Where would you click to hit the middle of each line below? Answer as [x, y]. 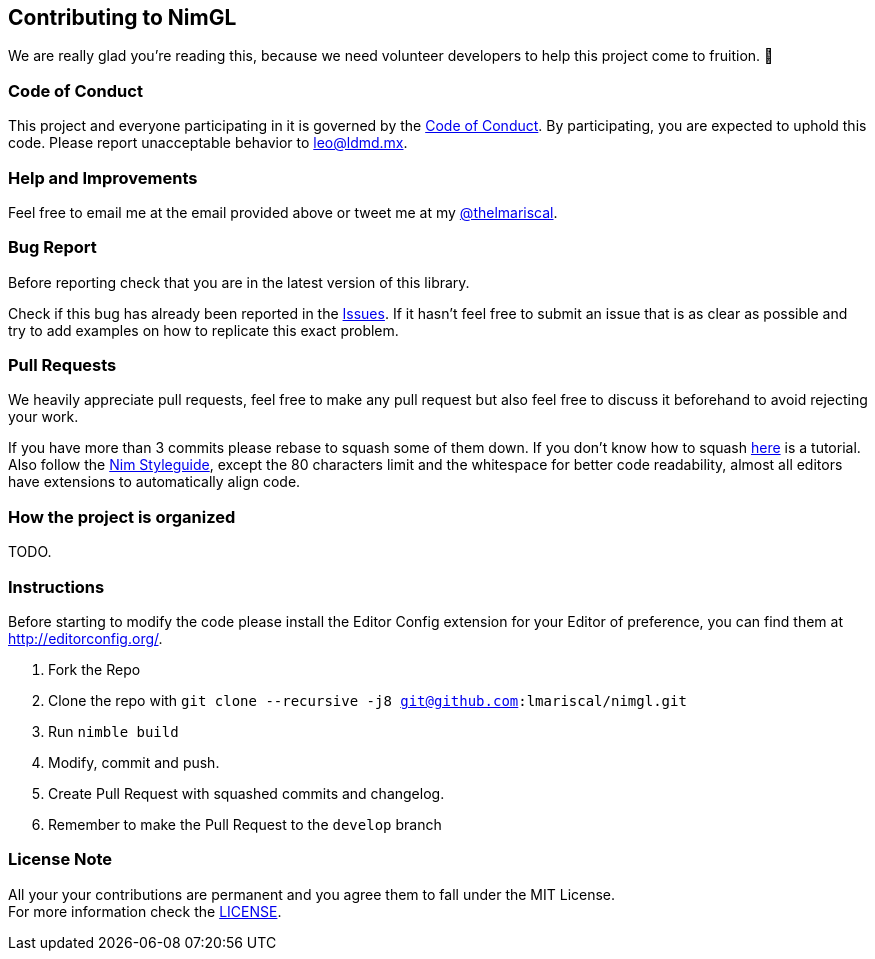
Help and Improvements [103, 177]
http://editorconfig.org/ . [85, 638]
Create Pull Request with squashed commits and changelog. [246, 793]
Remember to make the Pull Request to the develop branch [245, 824]
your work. [43, 417]
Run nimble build [113, 731]
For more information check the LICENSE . [145, 911]
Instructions [56, 586]
